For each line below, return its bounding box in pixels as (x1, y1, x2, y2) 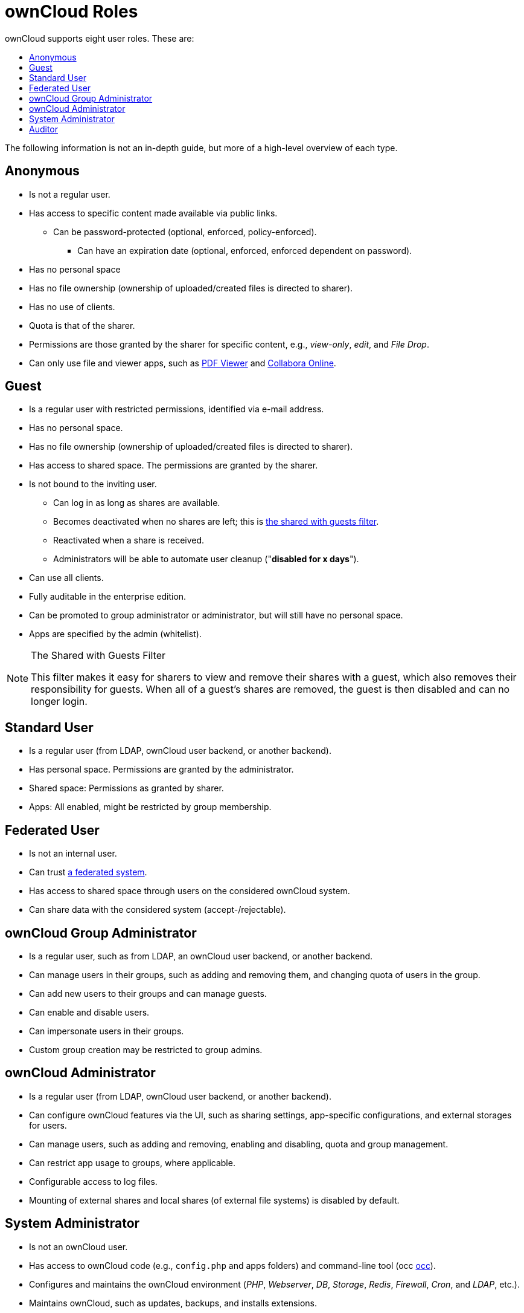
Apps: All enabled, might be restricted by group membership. (29, 802, 272, 812)
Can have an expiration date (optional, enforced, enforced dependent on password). (77, 245, 412, 256)
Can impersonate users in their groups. (29, 1025, 184, 1036)
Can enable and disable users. (29, 1007, 150, 1017)
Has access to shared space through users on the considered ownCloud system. (29, 886, 350, 896)
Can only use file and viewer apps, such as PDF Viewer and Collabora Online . (29, 357, 336, 368)
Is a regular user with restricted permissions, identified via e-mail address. (29, 404, 324, 415)
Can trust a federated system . (29, 867, 147, 878)
